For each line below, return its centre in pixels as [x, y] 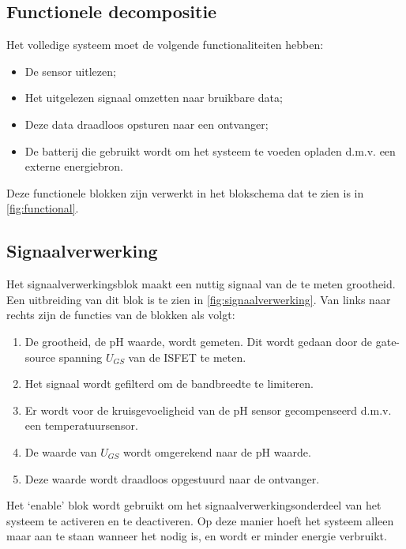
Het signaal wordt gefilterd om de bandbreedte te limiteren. [169, 384]
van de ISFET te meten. [187, 357]
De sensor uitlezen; [70, 71]
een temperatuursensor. [81, 425]
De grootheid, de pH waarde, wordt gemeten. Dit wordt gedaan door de [199, 341]
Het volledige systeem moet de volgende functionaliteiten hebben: [165, 45]
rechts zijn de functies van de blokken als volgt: [121, 315]
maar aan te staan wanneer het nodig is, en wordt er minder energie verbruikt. [197, 536]
